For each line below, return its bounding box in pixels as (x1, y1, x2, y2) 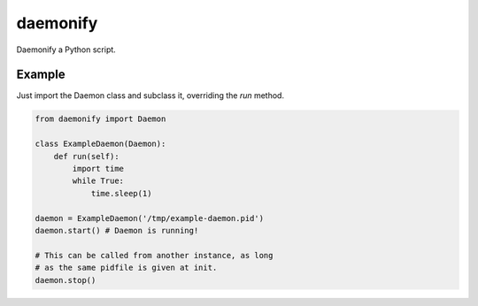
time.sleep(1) (90, 188, 152, 198)
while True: (72, 176, 124, 186)
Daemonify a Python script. (16, 44, 117, 55)
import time (72, 164, 124, 173)
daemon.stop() (35, 275, 96, 285)
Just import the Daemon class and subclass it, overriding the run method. (16, 90, 285, 101)
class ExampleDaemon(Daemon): (35, 139, 166, 149)
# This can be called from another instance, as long (35, 250, 274, 260)
